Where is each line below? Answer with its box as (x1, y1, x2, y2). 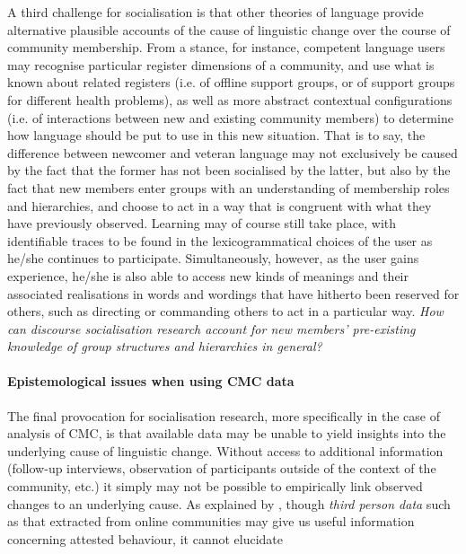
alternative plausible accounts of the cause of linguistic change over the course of (7, 20, 451, 39)
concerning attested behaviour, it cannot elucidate (7, 529, 284, 548)
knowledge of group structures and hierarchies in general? (7, 337, 322, 356)
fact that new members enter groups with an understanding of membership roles (7, 178, 450, 197)
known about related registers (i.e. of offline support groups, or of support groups (7, 73, 455, 92)
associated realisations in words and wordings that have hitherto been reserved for (7, 284, 460, 303)
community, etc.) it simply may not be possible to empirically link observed (7, 477, 423, 496)
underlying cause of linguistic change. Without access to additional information (7, 441, 444, 460)
